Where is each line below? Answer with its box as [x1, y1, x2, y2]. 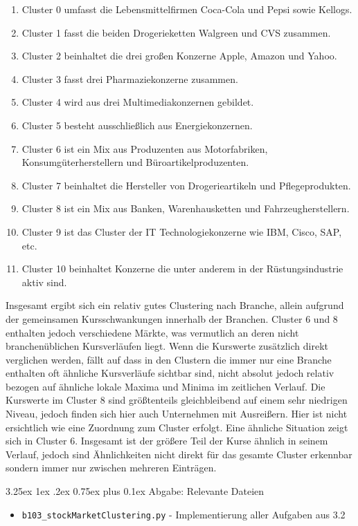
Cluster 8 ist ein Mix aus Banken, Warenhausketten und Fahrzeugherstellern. [21, 201, 350, 216]
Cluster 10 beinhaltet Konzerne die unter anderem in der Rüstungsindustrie [21, 261, 343, 276]
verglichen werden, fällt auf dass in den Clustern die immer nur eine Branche [6, 352, 332, 366]
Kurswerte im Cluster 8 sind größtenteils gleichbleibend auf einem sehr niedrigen [6, 393, 348, 407]
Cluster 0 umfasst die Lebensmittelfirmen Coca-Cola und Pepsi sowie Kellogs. [21, 2, 352, 16]
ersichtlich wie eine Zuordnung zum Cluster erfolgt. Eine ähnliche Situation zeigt [6, 420, 348, 434]
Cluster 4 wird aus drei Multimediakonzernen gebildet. [21, 95, 254, 109]
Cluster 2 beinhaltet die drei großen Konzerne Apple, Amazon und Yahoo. [21, 48, 337, 63]
